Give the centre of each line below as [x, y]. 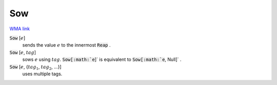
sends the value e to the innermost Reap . [66, 45]
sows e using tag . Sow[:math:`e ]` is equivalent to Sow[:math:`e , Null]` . [102, 59]
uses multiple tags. [42, 74]
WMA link [20, 29]
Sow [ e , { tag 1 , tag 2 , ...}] [35, 67]
